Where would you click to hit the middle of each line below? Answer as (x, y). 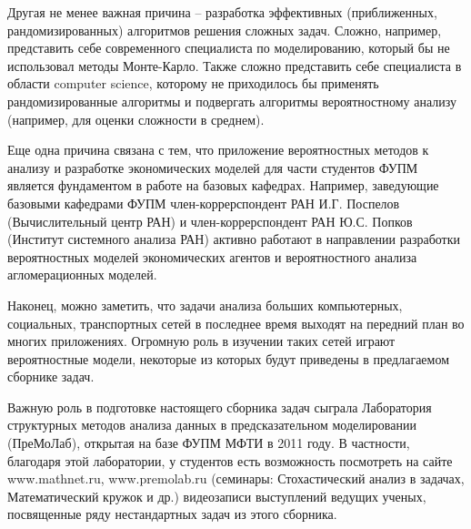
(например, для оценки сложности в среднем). (136, 119)
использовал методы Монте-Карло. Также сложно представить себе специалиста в (235, 65)
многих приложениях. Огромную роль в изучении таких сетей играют (201, 341)
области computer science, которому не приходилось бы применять (193, 83)
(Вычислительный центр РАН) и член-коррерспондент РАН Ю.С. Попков (210, 221)
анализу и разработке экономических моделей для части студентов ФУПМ (213, 167)
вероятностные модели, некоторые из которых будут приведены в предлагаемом (229, 358)
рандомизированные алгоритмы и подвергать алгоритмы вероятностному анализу (232, 101)
